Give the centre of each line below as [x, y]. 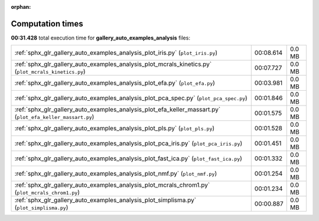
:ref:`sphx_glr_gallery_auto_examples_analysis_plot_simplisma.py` [105, 200]
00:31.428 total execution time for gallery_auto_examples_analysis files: [100, 38]
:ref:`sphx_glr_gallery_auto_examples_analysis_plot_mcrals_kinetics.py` [113, 64]
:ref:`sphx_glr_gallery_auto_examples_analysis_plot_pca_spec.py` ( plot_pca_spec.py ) [131, 98]
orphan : [21, 7]
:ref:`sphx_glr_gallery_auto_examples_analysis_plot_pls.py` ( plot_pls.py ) [115, 128]
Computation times [47, 24]
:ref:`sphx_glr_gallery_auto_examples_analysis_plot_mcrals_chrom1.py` [112, 185]
